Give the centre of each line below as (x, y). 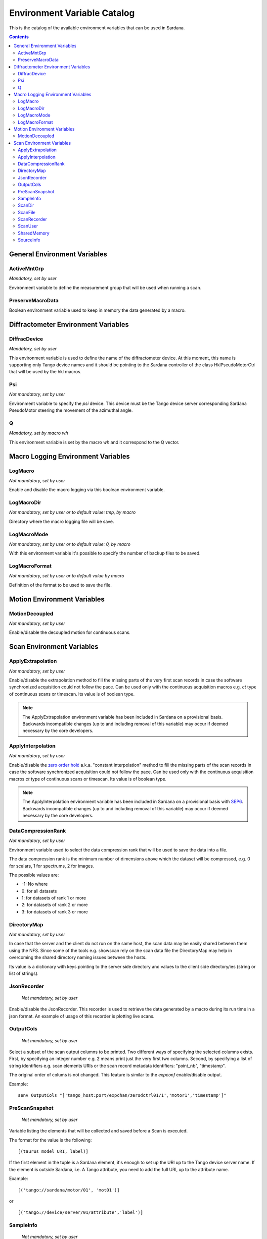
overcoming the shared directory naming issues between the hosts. (78, 957)
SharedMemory (34, 233)
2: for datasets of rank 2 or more (55, 905)
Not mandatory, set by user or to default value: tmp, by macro (72, 512)
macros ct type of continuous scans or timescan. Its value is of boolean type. (88, 779)
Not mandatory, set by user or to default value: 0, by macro (70, 544)
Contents (19, 37)
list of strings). (24, 973)
